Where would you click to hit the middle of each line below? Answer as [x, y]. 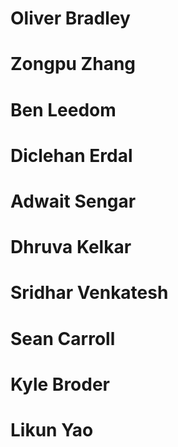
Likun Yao [52, 429]
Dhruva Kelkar [71, 247]
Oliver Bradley [70, 18]
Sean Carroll [63, 338]
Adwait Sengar [73, 201]
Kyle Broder [60, 384]
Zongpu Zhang [73, 64]
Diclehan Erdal [71, 155]
